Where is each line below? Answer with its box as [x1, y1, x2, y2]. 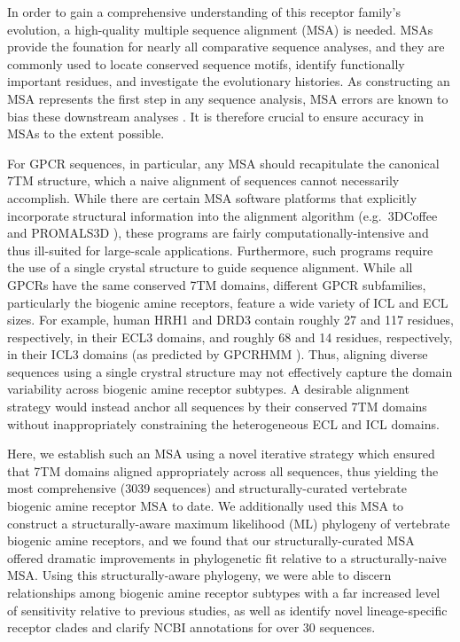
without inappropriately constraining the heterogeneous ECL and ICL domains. [7, 414, 440, 433]
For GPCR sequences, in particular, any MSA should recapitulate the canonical [7, 153, 440, 172]
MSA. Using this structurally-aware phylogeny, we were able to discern [7, 566, 392, 584]
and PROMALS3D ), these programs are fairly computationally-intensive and [7, 223, 429, 242]
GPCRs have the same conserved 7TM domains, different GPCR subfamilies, [7, 275, 426, 294]
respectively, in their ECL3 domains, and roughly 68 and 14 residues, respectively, [7, 327, 453, 346]
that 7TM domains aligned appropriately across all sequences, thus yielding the [7, 461, 439, 480]
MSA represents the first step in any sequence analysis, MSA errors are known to [7, 89, 448, 107]
